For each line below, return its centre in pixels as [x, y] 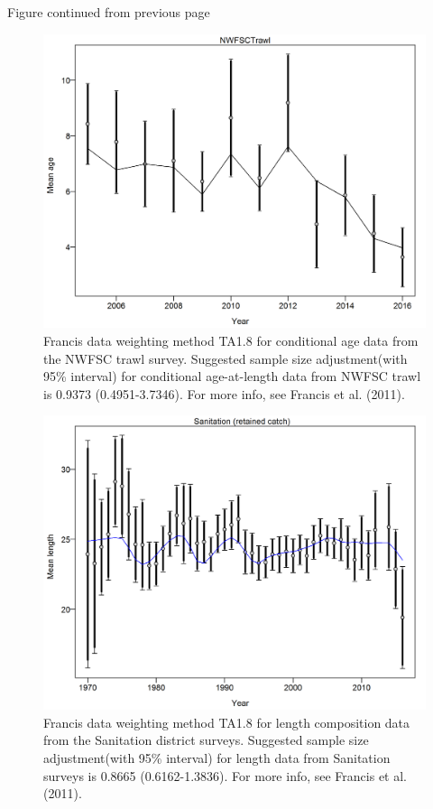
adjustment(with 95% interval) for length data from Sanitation [217, 758]
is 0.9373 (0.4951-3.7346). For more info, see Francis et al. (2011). [224, 393]
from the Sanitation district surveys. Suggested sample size [206, 740]
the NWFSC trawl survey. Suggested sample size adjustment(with [226, 358]
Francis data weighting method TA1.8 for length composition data [227, 722]
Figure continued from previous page [109, 12]
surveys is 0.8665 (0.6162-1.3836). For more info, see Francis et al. [226, 775]
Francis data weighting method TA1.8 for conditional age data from [231, 341]
